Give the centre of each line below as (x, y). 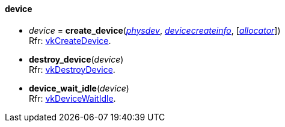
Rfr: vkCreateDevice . (70, 40)
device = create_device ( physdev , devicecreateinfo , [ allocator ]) (155, 30)
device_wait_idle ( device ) (79, 88)
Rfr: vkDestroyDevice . (72, 69)
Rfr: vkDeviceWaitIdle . (72, 98)
